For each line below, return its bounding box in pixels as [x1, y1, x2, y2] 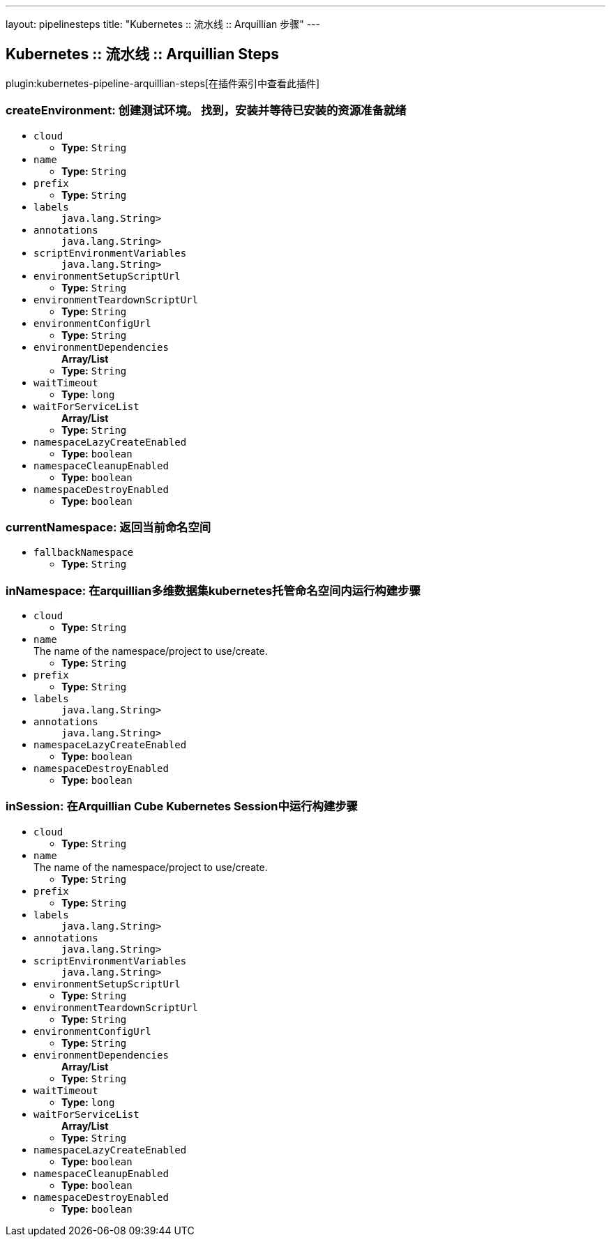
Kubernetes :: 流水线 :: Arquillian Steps [6, 45, 279, 63]
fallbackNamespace [33, 547, 134, 559]
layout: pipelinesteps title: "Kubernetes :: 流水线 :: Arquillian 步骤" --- [6, 18, 320, 30]
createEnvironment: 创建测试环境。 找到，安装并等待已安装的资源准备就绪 [6, 103, 407, 118]
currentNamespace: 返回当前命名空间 [6, 520, 211, 534]
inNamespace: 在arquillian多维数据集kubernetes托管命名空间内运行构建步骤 [6, 583, 421, 598]
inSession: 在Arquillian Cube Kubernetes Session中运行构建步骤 [6, 799, 358, 814]
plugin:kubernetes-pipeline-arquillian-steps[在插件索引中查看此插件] [6, 77, 319, 89]
